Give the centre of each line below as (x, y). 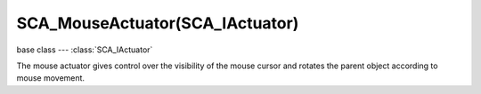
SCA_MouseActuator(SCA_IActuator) (158, 23)
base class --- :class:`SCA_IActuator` (85, 50)
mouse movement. (50, 78)
